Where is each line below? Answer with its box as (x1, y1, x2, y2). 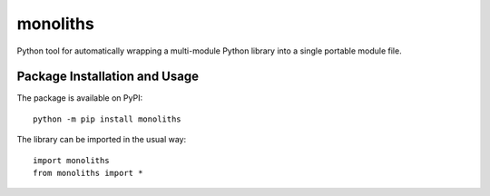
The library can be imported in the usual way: (16, 134, 187, 145)
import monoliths (33, 155, 110, 165)
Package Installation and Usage (16, 69, 200, 84)
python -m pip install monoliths (33, 113, 181, 124)
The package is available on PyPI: (16, 93, 143, 103)
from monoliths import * (33, 168, 143, 179)
